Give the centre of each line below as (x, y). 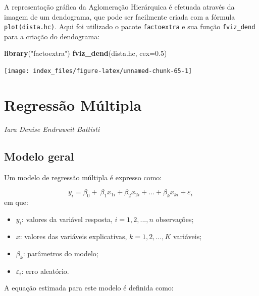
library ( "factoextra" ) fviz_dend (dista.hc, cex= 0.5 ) (86, 53)
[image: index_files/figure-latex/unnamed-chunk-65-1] (98, 71)
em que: (16, 202)
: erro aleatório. (45, 271)
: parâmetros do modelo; (61, 253)
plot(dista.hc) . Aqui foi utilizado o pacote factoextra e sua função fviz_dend (130, 26)
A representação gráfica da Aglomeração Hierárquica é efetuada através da (119, 7)
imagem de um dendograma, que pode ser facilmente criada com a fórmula (120, 16)
